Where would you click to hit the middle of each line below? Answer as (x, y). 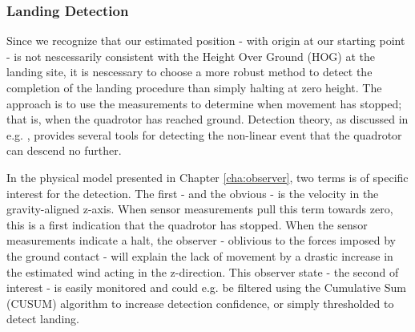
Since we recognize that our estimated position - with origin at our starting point (206, 40)
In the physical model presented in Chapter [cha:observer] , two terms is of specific (207, 177)
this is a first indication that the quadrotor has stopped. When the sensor (187, 224)
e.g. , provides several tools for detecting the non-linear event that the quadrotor (204, 134)
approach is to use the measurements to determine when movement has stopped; (204, 103)
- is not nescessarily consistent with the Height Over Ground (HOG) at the (191, 56)
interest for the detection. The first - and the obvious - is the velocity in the (193, 193)
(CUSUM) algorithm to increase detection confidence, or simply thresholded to (200, 303)
